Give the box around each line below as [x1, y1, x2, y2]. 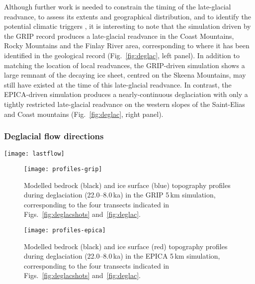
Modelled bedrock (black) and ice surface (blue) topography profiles [24, 180, 231, 190]
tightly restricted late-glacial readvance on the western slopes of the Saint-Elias [4, 98, 245, 109]
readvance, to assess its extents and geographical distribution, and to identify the [4, 11, 251, 21]
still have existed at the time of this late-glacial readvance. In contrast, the [4, 79, 232, 90]
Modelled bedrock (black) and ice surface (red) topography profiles [24, 241, 228, 251]
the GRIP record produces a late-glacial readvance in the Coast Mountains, [4, 30, 234, 41]
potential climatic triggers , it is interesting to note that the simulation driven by [4, 21, 251, 31]
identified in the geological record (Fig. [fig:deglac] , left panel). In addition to [4, 50, 240, 60]
